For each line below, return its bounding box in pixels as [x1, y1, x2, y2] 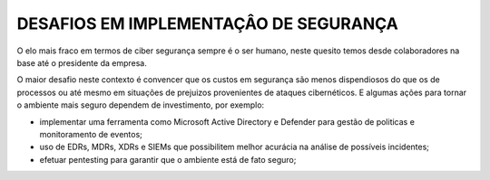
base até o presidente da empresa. [16, 57, 147, 68]
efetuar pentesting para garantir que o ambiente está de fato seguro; [39, 154, 297, 165]
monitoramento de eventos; [39, 128, 142, 139]
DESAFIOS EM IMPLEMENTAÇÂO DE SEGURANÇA [16, 14, 398, 33]
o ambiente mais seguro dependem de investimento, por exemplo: [16, 99, 265, 110]
